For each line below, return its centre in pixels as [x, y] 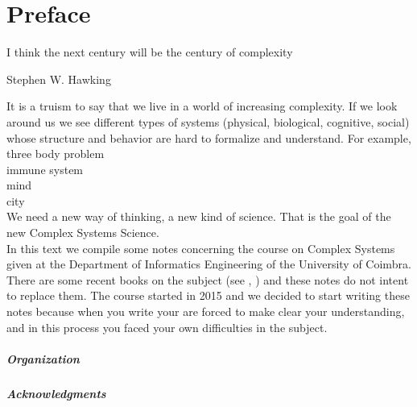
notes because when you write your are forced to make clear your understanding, [206, 311]
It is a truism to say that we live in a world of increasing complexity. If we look [202, 106]
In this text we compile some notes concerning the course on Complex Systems [201, 248]
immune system [45, 169]
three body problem [56, 154]
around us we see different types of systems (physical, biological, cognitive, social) [208, 121]
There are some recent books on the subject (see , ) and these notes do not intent [208, 279]
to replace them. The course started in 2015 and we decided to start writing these [208, 295]
